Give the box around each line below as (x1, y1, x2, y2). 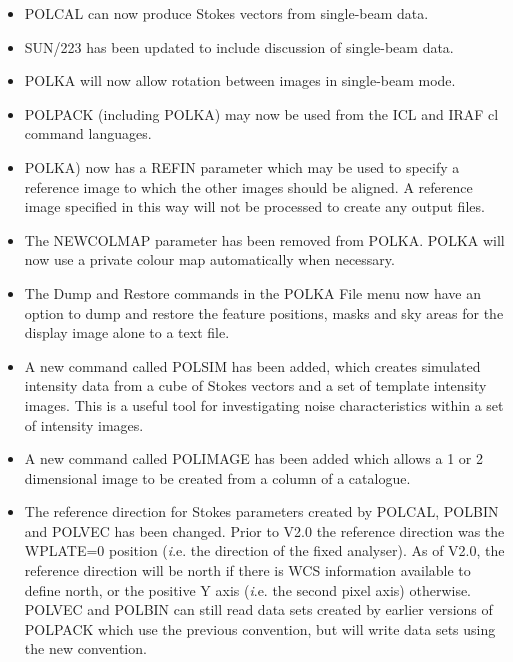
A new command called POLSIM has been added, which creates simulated (24, 355, 481, 376)
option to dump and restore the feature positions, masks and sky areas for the (24, 302, 504, 323)
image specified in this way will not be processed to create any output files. (24, 196, 485, 217)
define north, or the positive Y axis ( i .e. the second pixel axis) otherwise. (24, 579, 472, 600)
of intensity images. (24, 414, 144, 435)
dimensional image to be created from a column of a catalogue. (24, 467, 411, 488)
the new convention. (24, 638, 147, 659)
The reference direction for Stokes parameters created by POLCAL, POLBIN (24, 501, 499, 522)
